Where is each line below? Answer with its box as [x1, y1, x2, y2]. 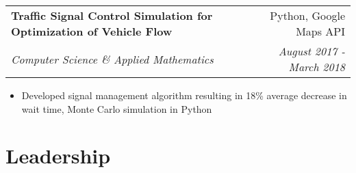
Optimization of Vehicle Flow [11, 23, 173, 39]
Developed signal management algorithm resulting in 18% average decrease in [21, 88, 347, 102]
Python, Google [270, 8, 345, 23]
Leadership [5, 142, 111, 170]
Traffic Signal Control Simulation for [11, 8, 213, 23]
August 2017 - [278, 43, 345, 59]
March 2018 [288, 59, 345, 75]
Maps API [296, 23, 345, 39]
